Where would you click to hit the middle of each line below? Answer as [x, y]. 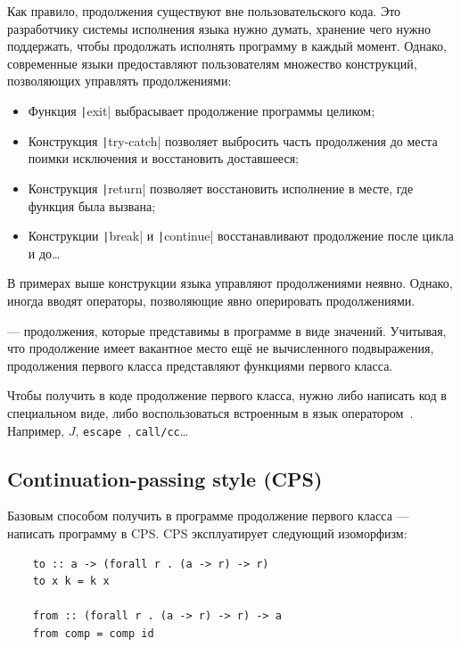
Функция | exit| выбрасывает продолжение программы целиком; [202, 110]
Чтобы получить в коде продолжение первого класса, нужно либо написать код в [227, 395]
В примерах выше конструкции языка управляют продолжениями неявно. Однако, [230, 283]
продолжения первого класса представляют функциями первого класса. [200, 365]
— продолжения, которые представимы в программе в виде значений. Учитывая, [227, 330]
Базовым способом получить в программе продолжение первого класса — [208, 516]
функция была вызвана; [92, 205]
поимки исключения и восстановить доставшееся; [163, 158]
